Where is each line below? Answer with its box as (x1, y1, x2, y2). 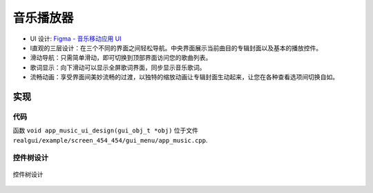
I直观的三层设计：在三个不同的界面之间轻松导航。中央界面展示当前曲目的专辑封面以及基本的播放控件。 (30, 43, 323, 52)
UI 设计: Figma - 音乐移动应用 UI (30, 34, 122, 43)
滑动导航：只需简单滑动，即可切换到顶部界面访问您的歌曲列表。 (30, 54, 212, 62)
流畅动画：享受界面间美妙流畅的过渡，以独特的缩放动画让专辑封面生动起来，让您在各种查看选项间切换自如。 (30, 73, 338, 81)
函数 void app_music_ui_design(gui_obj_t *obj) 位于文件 (12, 126, 199, 134)
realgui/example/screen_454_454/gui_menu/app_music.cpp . (12, 136, 208, 144)
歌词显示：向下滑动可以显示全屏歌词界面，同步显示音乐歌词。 (30, 63, 206, 72)
